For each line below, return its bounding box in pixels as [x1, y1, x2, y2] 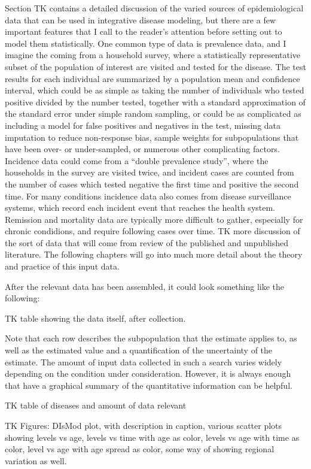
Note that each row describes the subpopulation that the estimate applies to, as [5, 332, 297, 344]
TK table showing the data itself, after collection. [5, 311, 186, 324]
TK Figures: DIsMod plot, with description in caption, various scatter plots [5, 419, 282, 431]
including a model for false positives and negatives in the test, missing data [5, 119, 281, 131]
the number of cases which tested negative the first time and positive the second [5, 177, 299, 190]
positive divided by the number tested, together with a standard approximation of [5, 95, 306, 108]
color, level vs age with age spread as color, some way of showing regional [5, 443, 275, 455]
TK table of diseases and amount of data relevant [5, 399, 187, 411]
